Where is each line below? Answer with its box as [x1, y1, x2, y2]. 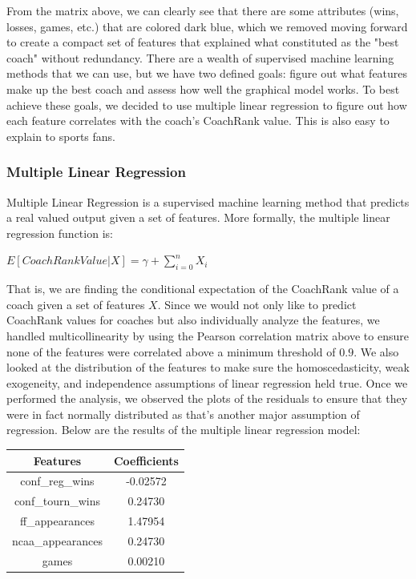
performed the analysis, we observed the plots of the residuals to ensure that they [6, 390, 408, 407]
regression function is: [6, 224, 113, 241]
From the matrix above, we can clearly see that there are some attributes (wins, [6, 2, 399, 18]
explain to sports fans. [6, 127, 116, 144]
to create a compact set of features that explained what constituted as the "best [6, 34, 399, 50]
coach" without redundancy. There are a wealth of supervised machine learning [6, 49, 394, 66]
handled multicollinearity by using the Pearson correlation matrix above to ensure [6, 327, 409, 344]
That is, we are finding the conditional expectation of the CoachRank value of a [6, 280, 399, 297]
